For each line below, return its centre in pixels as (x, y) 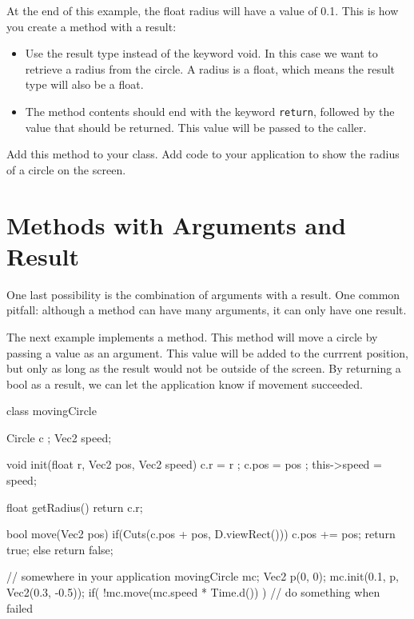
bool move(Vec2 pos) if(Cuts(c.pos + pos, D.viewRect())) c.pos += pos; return (201, 534)
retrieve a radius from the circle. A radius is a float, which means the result (210, 68)
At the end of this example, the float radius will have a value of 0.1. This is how (203, 10)
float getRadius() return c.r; (75, 507)
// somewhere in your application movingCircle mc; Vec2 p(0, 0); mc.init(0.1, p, (203, 576)
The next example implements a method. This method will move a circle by (192, 336)
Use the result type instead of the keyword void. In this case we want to (201, 53)
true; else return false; (60, 549)
